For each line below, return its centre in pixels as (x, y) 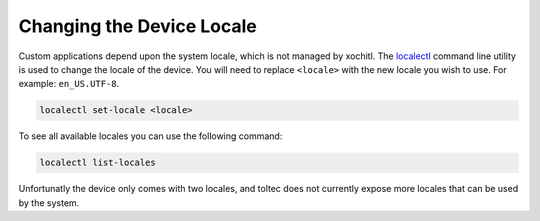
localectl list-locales (98, 163)
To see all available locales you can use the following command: (150, 136)
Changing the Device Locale (137, 26)
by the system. (49, 202)
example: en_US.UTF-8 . (69, 84)
